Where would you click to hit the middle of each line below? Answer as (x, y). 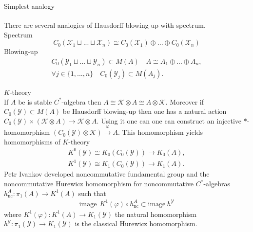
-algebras (217, 184)
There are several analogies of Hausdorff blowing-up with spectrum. (105, 25)
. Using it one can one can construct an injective (169, 120)
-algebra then (81, 101)
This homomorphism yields (163, 132)
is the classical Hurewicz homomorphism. (136, 223)
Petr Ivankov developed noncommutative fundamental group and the (107, 174)
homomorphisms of (32, 141)
